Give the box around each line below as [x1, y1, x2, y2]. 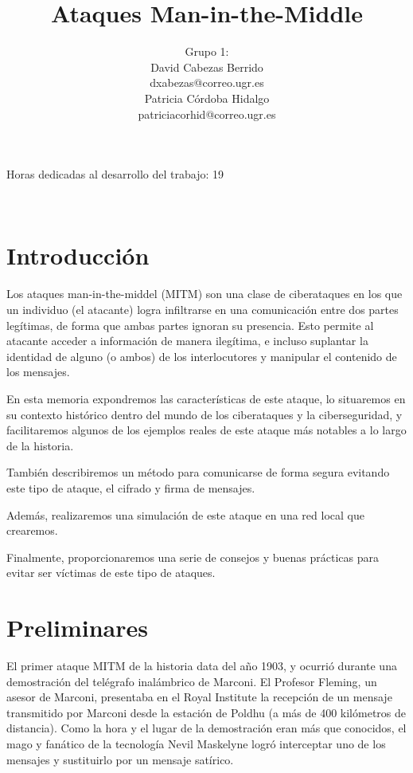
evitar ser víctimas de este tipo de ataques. [6, 564, 216, 581]
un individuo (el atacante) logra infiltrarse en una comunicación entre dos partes [6, 301, 399, 317]
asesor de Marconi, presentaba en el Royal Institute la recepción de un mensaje [6, 689, 392, 705]
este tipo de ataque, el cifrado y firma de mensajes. [6, 479, 255, 496]
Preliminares [6, 611, 148, 644]
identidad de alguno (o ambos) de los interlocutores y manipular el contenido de [6, 347, 397, 364]
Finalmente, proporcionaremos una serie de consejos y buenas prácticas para [6, 548, 379, 565]
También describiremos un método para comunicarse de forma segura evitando [6, 464, 390, 481]
